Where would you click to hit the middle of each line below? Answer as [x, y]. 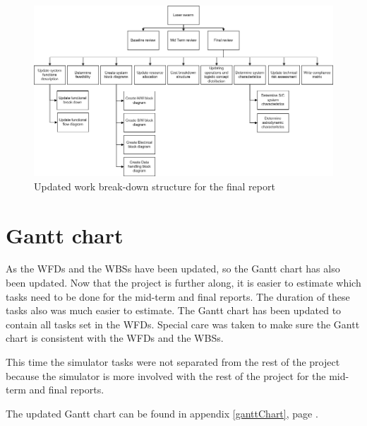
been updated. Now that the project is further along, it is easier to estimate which [183, 283]
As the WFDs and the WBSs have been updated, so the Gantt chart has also [173, 269]
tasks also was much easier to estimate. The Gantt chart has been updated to [174, 310]
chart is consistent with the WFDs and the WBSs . [115, 338]
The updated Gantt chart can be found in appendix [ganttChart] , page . [162, 413]
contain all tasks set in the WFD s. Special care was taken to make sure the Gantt [183, 324]
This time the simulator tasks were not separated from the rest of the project [173, 362]
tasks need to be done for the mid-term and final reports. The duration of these [178, 296]
